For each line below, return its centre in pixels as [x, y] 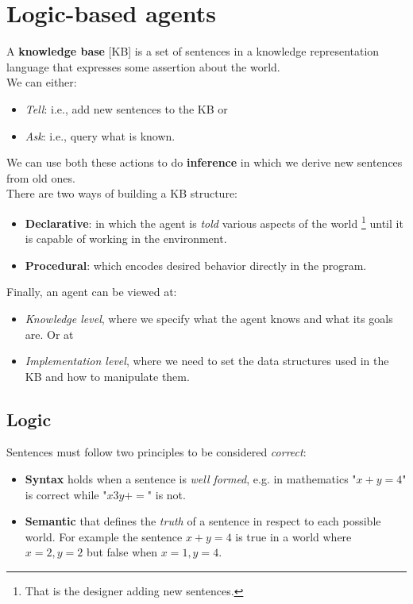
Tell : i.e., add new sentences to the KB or [126, 108]
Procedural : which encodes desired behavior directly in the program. [196, 265]
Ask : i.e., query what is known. [100, 135]
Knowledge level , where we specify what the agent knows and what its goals [209, 318]
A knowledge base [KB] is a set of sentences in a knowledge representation [193, 51]
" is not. [166, 494]
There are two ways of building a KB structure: [122, 193]
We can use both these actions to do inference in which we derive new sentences [205, 162]
